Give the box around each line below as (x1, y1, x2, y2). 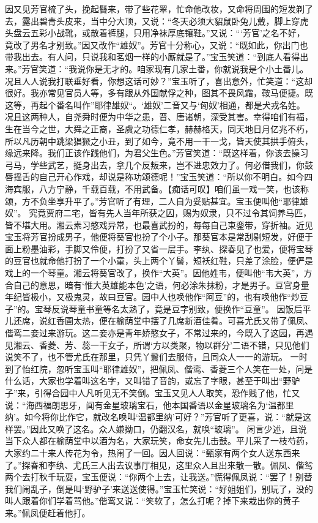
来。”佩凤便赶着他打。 (5, 506, 91, 519)
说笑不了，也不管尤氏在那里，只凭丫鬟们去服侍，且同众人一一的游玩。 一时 (5, 350, 308, 363)
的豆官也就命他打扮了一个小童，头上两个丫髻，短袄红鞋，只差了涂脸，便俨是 (5, 254, 313, 267)
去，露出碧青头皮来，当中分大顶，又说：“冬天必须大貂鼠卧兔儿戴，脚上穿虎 (5, 14, 309, 27)
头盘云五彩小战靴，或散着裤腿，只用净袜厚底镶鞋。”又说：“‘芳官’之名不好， (5, 26, 305, 39)
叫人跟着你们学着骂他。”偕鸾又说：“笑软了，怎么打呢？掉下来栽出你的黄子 (5, 494, 300, 507)
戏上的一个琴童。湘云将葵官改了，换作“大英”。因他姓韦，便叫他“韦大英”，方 (5, 266, 312, 279)
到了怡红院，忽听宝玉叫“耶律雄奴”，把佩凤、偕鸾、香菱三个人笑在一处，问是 (5, 362, 313, 375)
